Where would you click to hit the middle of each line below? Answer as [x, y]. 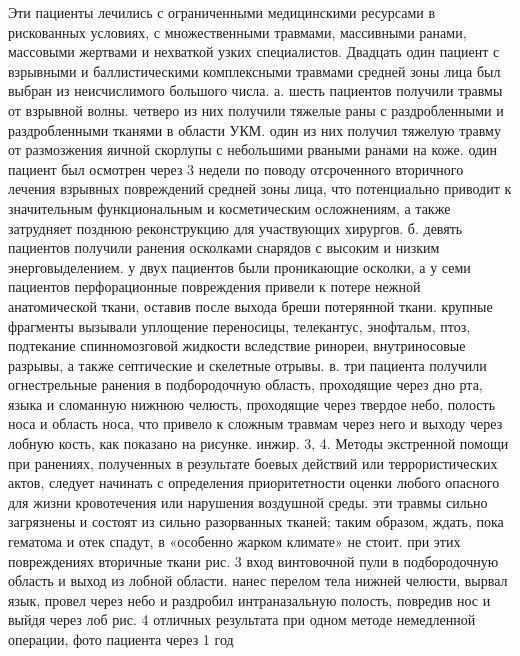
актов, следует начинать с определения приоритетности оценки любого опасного [254, 482]
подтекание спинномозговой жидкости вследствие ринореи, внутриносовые [237, 345]
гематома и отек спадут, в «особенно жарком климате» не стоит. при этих [234, 541]
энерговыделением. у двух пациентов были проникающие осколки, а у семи [239, 266]
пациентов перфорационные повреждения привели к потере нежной [214, 286]
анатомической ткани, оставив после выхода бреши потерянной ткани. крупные [250, 305]
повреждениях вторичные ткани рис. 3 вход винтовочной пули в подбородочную [253, 560]
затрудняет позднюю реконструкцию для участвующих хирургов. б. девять [235, 227]
